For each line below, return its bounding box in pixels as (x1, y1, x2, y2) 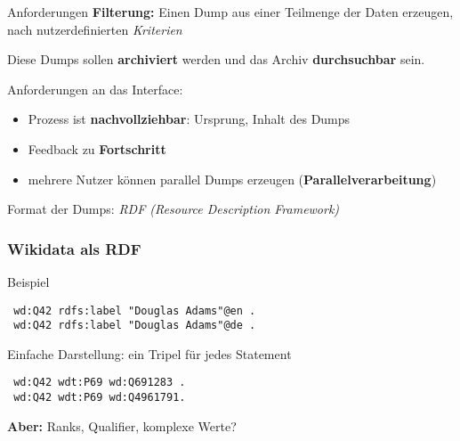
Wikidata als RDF (7, 237, 141, 259)
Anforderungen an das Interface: (7, 79, 183, 98)
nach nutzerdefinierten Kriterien (7, 20, 182, 38)
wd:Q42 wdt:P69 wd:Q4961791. (13, 391, 186, 404)
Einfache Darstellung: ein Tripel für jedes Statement (7, 344, 292, 363)
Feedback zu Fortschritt (28, 139, 166, 158)
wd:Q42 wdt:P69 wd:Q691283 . (13, 376, 186, 389)
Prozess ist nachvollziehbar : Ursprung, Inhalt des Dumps (28, 110, 351, 128)
